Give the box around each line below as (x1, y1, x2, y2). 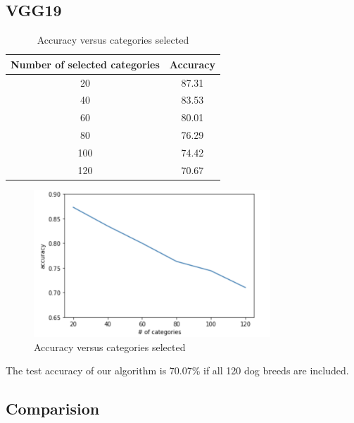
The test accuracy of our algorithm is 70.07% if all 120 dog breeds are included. (6, 363, 349, 378)
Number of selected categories (11, 56, 160, 71)
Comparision (6, 398, 100, 419)
